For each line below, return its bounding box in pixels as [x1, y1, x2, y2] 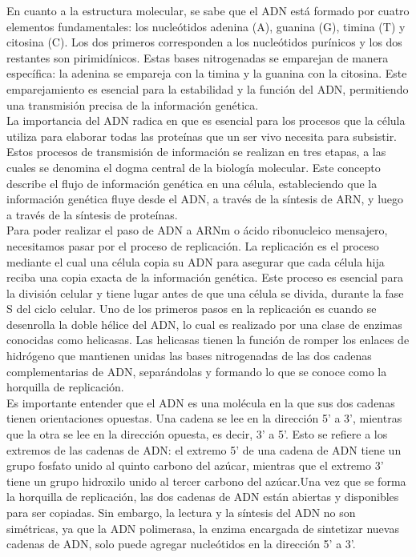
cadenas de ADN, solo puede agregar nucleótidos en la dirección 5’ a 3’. [6, 535, 356, 552]
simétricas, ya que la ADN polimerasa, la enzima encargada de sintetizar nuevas [6, 519, 399, 536]
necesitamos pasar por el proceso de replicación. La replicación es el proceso [6, 237, 379, 254]
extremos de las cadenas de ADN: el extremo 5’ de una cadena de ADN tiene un [6, 441, 402, 458]
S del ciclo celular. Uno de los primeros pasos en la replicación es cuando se [6, 300, 377, 317]
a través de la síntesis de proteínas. [6, 206, 178, 222]
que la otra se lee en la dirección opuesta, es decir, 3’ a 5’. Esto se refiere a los [6, 426, 388, 443]
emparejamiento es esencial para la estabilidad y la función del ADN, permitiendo [6, 80, 409, 97]
